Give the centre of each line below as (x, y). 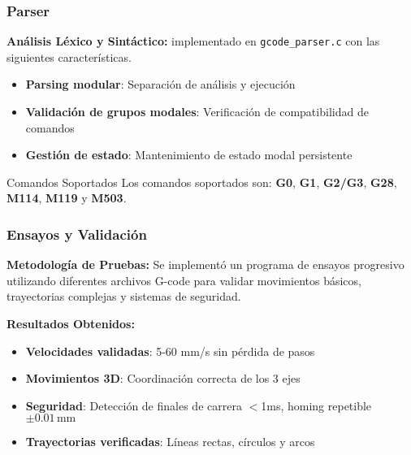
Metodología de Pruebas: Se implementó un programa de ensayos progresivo (205, 264)
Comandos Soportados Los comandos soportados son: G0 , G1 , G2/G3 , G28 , (202, 182)
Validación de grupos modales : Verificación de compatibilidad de (197, 112)
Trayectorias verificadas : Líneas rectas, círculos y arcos (170, 442)
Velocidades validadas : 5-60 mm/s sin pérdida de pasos (170, 351)
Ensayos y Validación (77, 234)
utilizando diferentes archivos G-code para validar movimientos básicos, (184, 280)
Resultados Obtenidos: (71, 324)
